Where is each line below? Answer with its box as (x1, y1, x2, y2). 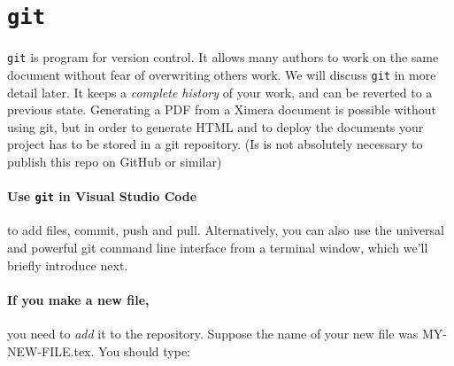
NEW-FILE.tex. (7, 341, 95, 360)
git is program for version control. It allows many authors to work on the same (7, 48, 439, 66)
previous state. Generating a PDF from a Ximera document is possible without (7, 100, 437, 119)
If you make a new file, (7, 290, 150, 308)
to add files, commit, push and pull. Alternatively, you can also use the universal (7, 221, 444, 239)
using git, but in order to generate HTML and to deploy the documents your (7, 117, 424, 136)
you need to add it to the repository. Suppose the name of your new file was (7, 323, 419, 342)
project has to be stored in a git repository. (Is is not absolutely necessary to (7, 135, 423, 153)
